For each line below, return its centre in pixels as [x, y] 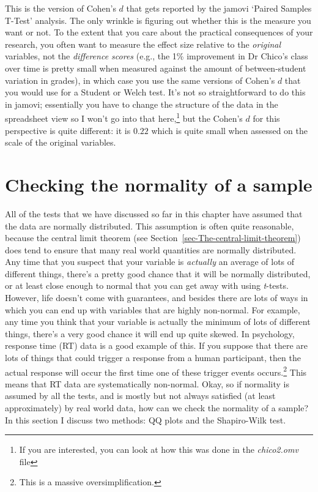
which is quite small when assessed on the [230, 130]
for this [266, 118]
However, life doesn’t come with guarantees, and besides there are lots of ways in [157, 298]
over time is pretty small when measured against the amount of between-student [156, 68]
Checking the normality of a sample [159, 184]
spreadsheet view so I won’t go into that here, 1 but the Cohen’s [124, 117]
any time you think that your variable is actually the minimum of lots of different [158, 322]
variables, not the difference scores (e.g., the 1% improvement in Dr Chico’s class [157, 56]
